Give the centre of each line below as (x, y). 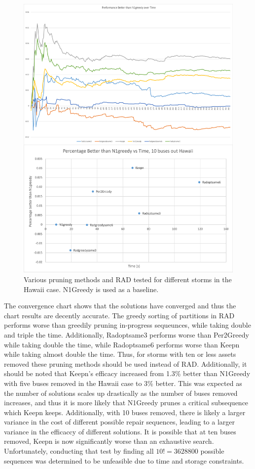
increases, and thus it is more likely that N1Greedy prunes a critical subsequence (126, 403)
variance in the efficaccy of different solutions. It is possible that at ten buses (120, 431)
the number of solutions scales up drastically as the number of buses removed (121, 393)
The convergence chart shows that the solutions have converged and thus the (120, 306)
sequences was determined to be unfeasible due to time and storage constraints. (124, 460)
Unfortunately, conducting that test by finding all (79, 451)
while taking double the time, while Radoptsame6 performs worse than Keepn (122, 344)
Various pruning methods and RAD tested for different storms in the (128, 279)
